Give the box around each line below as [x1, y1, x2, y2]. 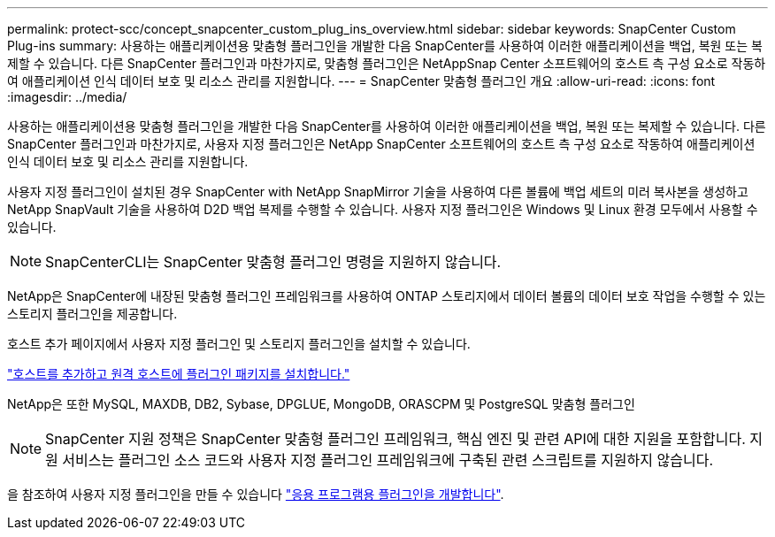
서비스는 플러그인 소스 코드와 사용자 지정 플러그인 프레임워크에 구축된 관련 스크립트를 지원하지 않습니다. [62, 451, 714, 469]
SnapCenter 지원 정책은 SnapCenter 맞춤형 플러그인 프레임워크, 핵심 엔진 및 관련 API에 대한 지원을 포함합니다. [45, 430, 746, 448]
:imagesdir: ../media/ [7, 89, 127, 104]
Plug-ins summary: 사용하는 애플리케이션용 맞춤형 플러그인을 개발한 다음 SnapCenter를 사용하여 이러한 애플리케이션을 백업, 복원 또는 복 [7, 38, 763, 53]
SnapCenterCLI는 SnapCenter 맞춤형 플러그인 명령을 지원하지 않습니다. [45, 253, 502, 271]
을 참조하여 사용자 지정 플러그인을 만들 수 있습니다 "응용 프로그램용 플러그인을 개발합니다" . [7, 487, 504, 502]
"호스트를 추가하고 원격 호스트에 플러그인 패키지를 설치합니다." [7, 366, 350, 381]
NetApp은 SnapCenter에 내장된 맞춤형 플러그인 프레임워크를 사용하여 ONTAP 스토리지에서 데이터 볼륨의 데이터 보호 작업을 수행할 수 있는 [7, 288, 766, 303]
